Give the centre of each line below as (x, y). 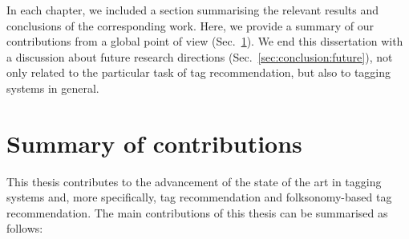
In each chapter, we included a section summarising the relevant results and (193, 10)
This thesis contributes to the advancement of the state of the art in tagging (194, 181)
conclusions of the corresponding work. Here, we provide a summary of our (190, 25)
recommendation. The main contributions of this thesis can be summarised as (197, 212)
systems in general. (53, 88)
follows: (25, 228)
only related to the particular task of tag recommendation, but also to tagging (199, 72)
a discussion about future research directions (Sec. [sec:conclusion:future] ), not (200, 56)
